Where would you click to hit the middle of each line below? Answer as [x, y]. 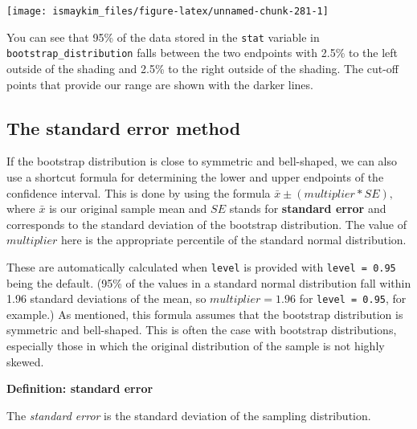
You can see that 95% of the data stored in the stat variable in [163, 37]
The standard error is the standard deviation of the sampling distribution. [189, 415]
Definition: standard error [80, 388]
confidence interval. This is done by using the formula [139, 192]
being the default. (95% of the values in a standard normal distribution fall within [209, 282]
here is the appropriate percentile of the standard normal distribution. [234, 240]
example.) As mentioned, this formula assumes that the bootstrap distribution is [205, 314]
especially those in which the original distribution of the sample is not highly [196, 346]
